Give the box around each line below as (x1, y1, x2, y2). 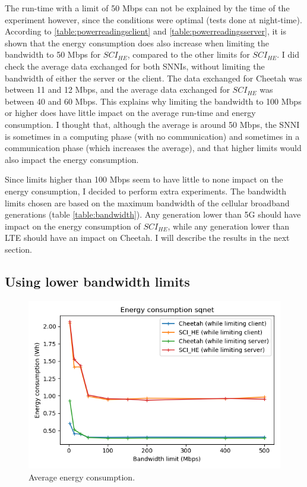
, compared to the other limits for (127, 48, 250, 61)
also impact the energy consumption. (5, 153, 139, 165)
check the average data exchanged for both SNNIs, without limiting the (5, 59, 265, 72)
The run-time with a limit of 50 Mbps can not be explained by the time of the (5, 2, 290, 14)
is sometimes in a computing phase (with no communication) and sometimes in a (5, 130, 300, 142)
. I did (277, 48, 300, 61)
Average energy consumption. (29, 470, 135, 483)
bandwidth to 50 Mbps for (5, 48, 101, 61)
